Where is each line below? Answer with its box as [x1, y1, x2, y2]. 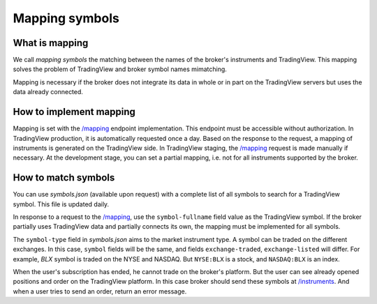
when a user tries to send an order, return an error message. [13, 287, 187, 296]
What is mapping [13, 37, 89, 49]
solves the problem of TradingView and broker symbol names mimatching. [13, 65, 227, 73]
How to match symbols [13, 172, 115, 184]
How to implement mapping [13, 106, 136, 118]
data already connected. [13, 88, 84, 96]
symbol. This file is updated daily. [13, 199, 110, 208]
